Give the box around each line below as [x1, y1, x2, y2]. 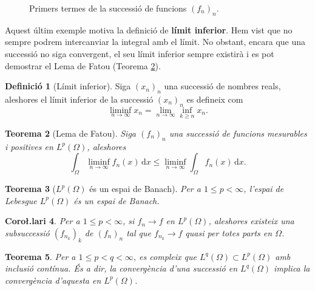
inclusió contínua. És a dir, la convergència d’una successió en [5, 262, 238, 275]
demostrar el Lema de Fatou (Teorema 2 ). [5, 59, 161, 72]
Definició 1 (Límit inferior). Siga [5, 80, 131, 92]
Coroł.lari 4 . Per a [5, 214, 80, 227]
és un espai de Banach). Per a [89, 182, 201, 195]
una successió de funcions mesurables [169, 126, 307, 139]
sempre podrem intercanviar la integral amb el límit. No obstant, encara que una [5, 35, 306, 48]
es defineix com [186, 92, 243, 105]
